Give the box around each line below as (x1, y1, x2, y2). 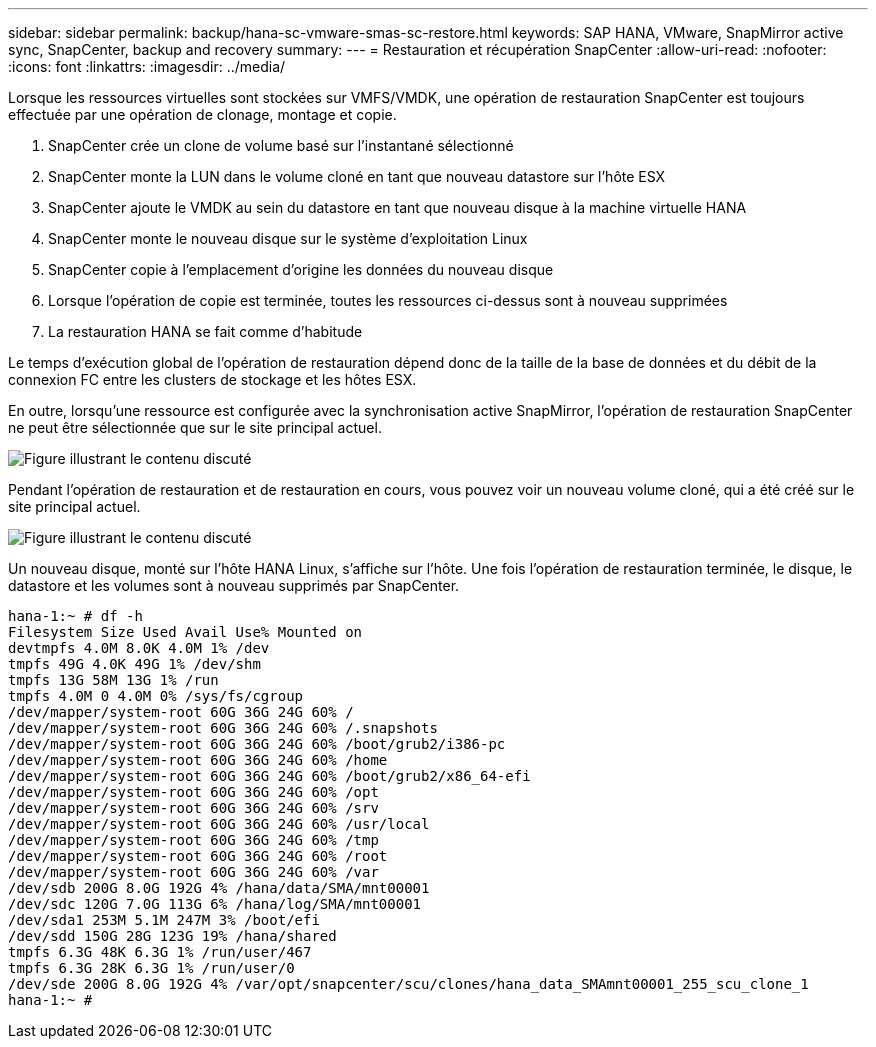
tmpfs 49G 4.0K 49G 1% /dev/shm (8, 656, 261, 672)
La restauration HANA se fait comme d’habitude (48, 323, 363, 340)
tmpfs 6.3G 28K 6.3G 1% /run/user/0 (8, 960, 295, 976)
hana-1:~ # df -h (8, 608, 143, 624)
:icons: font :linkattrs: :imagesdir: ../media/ (8, 58, 286, 75)
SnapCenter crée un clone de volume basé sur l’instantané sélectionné (48, 137, 514, 154)
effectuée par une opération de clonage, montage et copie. (8, 106, 397, 123)
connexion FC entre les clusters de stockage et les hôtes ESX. (8, 371, 417, 388)
